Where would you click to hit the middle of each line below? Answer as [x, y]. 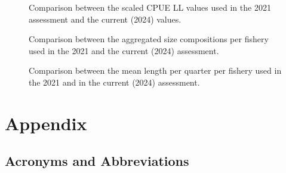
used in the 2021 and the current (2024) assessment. [124, 50]
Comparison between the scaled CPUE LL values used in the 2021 [150, 7]
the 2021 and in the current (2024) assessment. [114, 82]
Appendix [46, 123]
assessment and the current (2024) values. [105, 19]
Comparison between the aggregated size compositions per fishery [149, 39]
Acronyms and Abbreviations [97, 161]
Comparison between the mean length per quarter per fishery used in [155, 70]
